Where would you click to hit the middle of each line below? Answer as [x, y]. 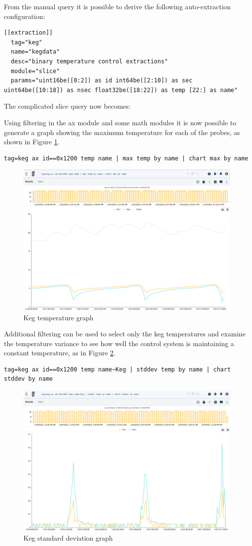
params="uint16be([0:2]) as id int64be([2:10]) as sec [102, 81]
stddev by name [29, 379]
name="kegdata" [35, 52]
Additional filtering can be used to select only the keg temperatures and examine [125, 334]
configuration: [25, 16]
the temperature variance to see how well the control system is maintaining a [119, 343]
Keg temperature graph [58, 317]
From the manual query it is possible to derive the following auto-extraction [117, 6]
